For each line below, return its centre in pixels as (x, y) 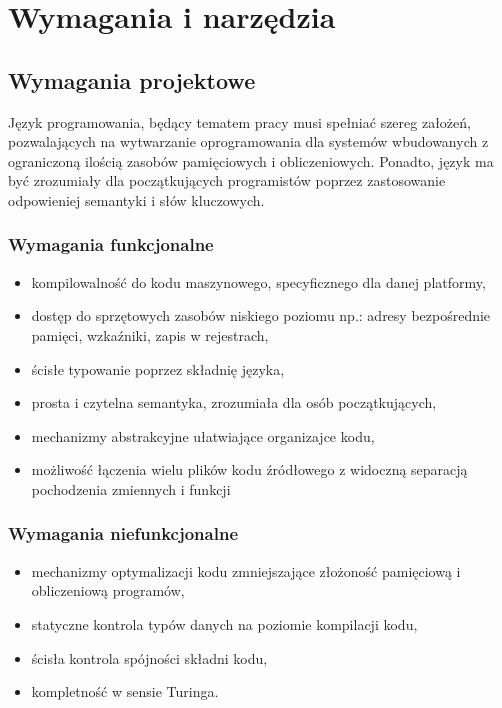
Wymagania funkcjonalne (111, 244)
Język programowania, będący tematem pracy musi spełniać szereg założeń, (239, 121)
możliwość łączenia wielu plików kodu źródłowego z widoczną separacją (249, 469)
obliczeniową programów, (108, 590)
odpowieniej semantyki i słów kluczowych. (136, 199)
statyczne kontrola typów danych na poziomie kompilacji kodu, (224, 623)
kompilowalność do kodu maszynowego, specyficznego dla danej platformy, (258, 281)
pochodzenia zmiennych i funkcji (131, 488)
